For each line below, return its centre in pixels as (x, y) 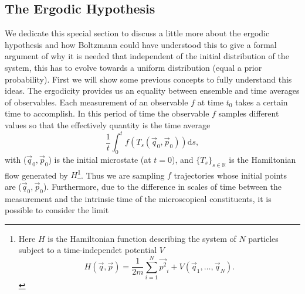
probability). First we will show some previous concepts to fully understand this (148, 79)
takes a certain (262, 102)
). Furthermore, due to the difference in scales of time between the (162, 186)
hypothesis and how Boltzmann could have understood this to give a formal (141, 44)
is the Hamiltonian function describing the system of (142, 238)
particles (263, 238)
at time (211, 102)
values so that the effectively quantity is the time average (108, 124)
